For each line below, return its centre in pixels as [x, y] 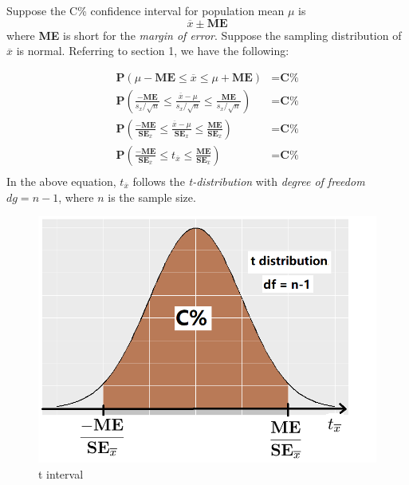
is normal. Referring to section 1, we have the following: [153, 51]
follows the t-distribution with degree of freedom [249, 181]
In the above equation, [61, 181]
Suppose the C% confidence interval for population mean [146, 10]
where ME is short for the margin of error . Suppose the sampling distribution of [204, 35]
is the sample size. [152, 197]
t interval [61, 473]
